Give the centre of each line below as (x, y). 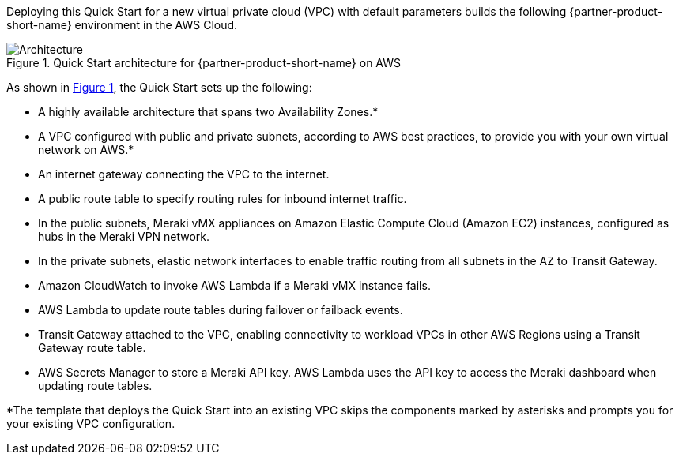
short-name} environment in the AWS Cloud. (122, 25)
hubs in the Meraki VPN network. (124, 236)
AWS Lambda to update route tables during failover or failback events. (221, 310)
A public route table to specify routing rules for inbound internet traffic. (223, 199)
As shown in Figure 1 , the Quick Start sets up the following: (159, 87)
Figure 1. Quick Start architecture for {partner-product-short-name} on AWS (204, 63)
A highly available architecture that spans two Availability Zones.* (208, 112)
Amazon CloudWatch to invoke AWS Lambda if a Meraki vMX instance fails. (234, 285)
